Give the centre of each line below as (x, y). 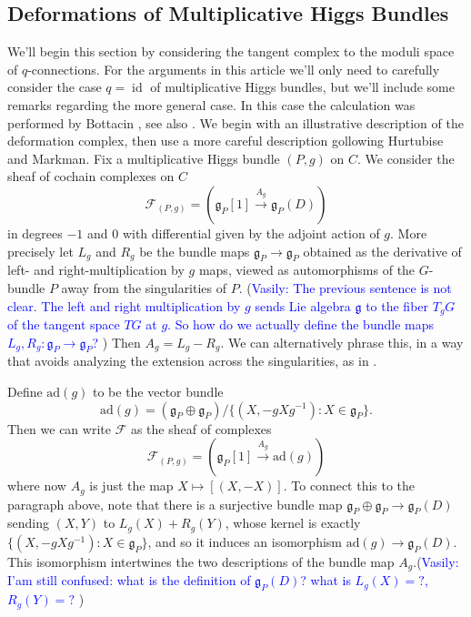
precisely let (40, 251)
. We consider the (406, 158)
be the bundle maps (195, 251)
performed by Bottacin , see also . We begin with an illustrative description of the (235, 122)
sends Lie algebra (303, 305)
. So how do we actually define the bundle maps (301, 324)
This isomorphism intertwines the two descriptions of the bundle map (201, 561)
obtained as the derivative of (382, 251)
